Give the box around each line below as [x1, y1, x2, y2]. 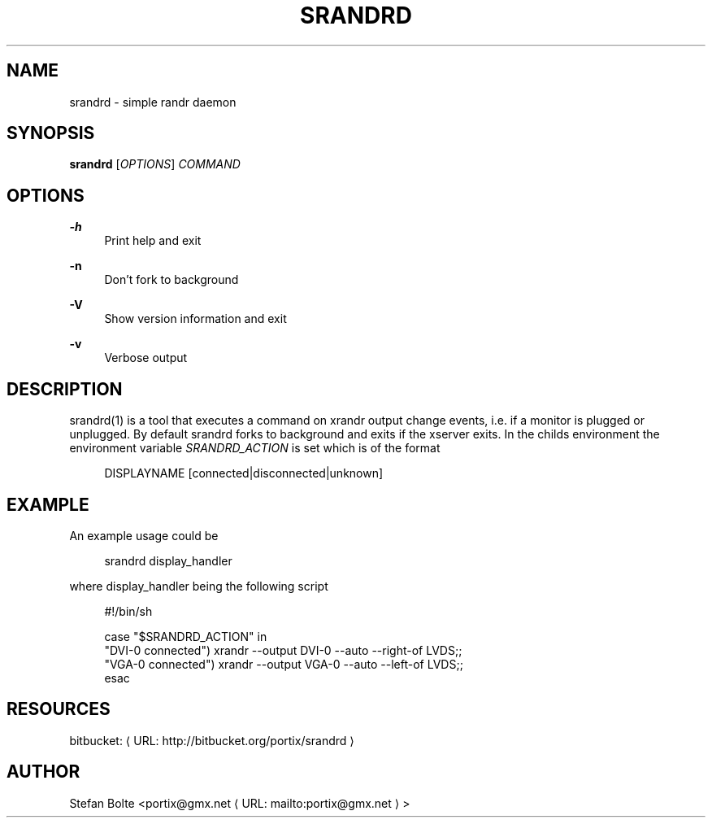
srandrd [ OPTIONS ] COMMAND [69, 157, 241, 172]
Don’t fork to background [104, 272, 239, 287]
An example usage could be [69, 528, 219, 543]
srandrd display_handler [104, 553, 232, 568]
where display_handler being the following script [69, 578, 328, 593]
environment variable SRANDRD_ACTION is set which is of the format [69, 441, 441, 456]
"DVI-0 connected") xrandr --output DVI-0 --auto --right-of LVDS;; [104, 643, 462, 657]
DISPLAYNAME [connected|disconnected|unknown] [104, 466, 384, 481]
